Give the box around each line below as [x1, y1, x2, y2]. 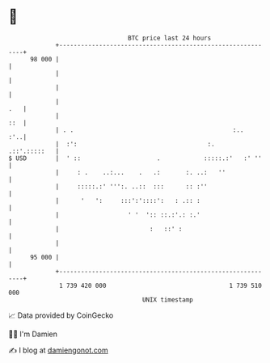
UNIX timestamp [141, 295, 194, 304]
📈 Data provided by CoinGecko [8, 310, 114, 320]
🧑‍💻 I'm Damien [8, 329, 58, 339]
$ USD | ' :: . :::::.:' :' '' [8, 154, 263, 163]
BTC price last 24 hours [128, 34, 212, 42]
